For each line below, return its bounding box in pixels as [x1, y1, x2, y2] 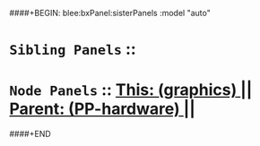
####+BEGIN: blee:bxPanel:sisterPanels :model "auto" [9, 8, 211, 18]
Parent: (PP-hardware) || [9, 99, 195, 119]
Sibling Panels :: [9, 39, 136, 59]
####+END [9, 129, 51, 140]
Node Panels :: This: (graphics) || [9, 80, 253, 100]
